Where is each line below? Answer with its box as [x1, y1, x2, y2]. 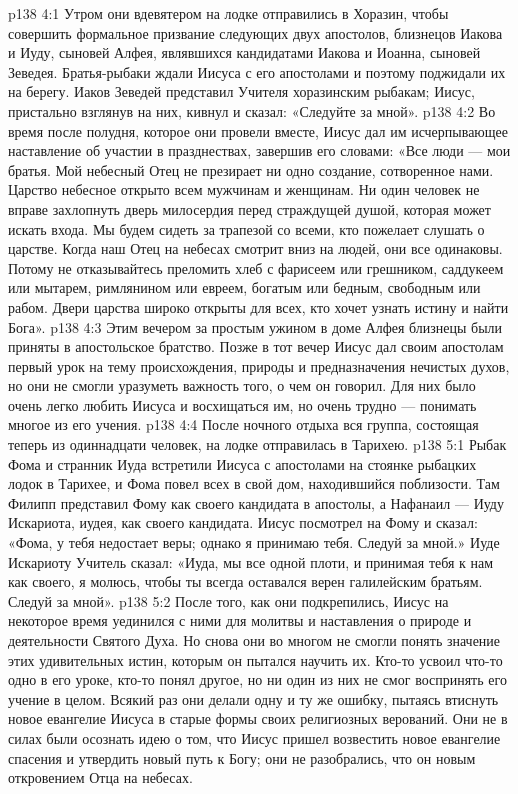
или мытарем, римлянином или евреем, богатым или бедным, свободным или [8, 277, 481, 298]
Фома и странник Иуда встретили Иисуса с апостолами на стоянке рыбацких [8, 453, 477, 474]
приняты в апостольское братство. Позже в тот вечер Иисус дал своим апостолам [8, 336, 504, 357]
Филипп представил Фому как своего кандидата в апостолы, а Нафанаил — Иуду [8, 492, 504, 513]
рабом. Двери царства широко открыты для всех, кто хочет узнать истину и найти [8, 296, 509, 317]
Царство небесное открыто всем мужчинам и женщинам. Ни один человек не [8, 179, 480, 200]
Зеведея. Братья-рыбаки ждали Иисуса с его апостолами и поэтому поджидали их [8, 61, 506, 82]
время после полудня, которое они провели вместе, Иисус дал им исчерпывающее [8, 120, 509, 141]
